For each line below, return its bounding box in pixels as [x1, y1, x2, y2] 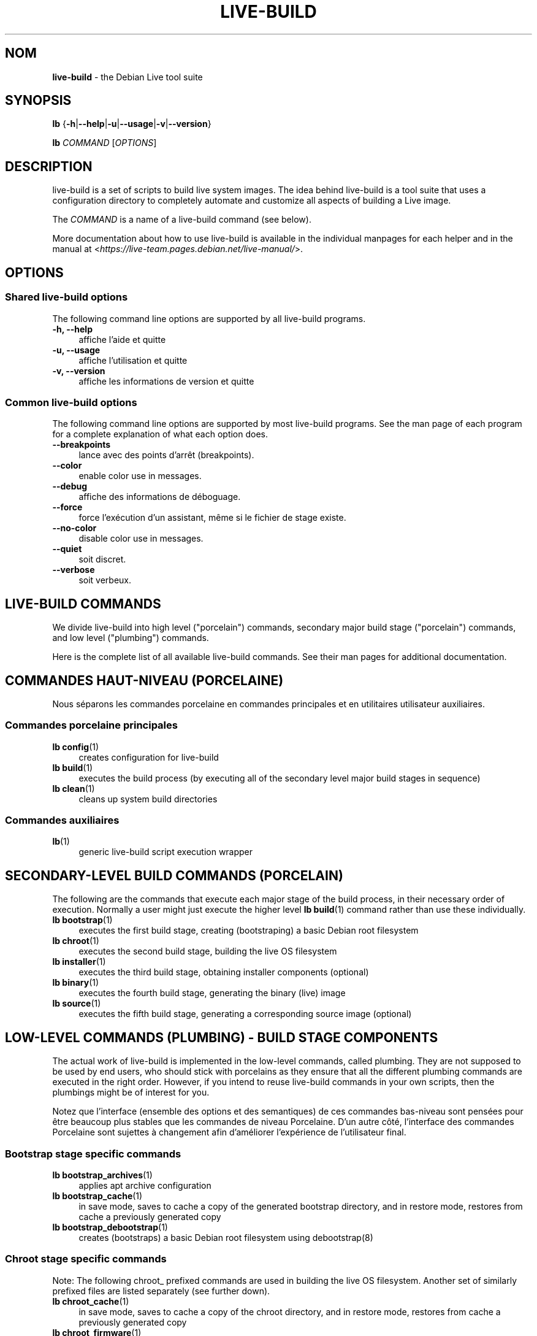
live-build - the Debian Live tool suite [52, 71, 203, 82]
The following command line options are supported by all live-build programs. [52, 313, 366, 324]
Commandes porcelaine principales [5, 719, 178, 732]
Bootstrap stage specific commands [5, 1147, 181, 1160]
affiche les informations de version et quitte [78, 375, 254, 386]
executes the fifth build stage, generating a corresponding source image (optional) [78, 1008, 412, 1019]
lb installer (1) [52, 956, 106, 967]
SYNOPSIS [5, 93, 72, 109]
